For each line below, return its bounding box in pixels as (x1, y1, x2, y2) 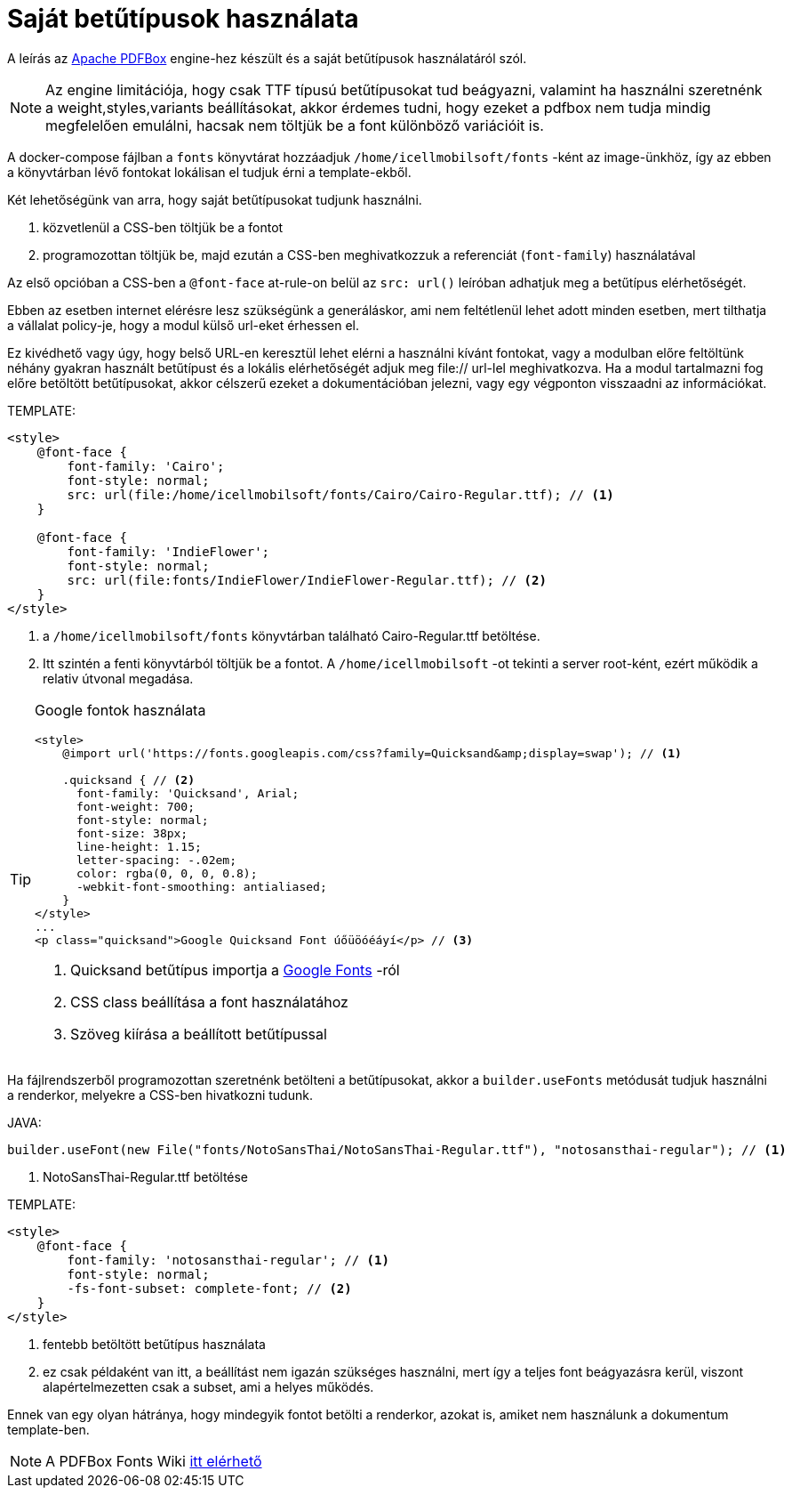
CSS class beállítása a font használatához (70, 992, 348, 1011)
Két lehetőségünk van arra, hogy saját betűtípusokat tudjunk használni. (7, 191, 422, 207)
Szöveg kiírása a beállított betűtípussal (70, 1024, 327, 1043)
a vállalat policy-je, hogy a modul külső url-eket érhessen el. (7, 317, 360, 333)
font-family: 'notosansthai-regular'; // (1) (67, 1252, 389, 1267)
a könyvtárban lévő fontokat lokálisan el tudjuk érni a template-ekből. (7, 164, 412, 180)
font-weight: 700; (76, 799, 196, 813)
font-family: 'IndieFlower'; (67, 544, 270, 559)
